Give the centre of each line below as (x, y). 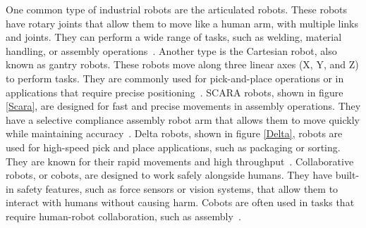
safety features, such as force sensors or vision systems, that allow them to (178, 188)
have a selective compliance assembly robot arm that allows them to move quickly (183, 119)
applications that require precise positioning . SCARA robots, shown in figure (175, 92)
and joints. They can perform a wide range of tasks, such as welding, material (174, 37)
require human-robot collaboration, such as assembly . (123, 216)
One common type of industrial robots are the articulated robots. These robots (177, 9)
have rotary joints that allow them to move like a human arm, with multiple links (182, 23)
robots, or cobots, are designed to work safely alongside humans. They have (169, 175)
